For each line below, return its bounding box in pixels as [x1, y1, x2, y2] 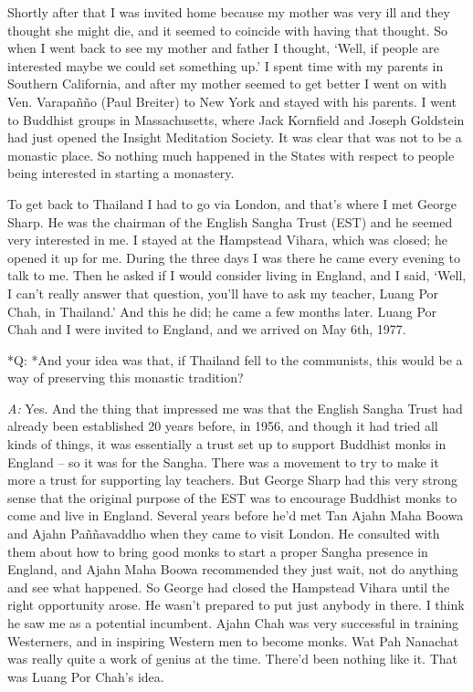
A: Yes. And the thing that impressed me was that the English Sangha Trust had [7, 398, 463, 417]
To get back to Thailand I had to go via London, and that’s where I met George [7, 194, 457, 213]
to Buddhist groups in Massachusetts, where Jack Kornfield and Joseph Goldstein [7, 110, 465, 129]
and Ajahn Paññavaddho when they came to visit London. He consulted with [7, 524, 440, 543]
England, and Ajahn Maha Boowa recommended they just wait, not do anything [7, 560, 458, 579]
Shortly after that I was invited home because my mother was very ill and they [7, 3, 450, 21]
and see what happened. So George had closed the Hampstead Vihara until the [7, 577, 450, 596]
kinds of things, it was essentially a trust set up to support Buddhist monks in [7, 435, 447, 454]
